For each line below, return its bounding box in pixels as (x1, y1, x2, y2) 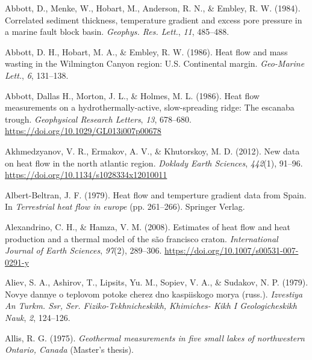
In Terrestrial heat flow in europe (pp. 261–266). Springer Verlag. (5, 200, 245, 213)
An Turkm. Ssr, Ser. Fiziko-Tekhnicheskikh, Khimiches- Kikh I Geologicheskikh (5, 299, 297, 312)
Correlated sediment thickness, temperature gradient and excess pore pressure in (5, 13, 302, 26)
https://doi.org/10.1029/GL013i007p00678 (5, 124, 161, 137)
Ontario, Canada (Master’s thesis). (5, 343, 134, 356)
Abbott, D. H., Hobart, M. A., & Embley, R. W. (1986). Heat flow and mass (5, 45, 288, 58)
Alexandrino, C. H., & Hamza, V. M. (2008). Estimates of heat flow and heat (5, 220, 291, 233)
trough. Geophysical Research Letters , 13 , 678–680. (5, 112, 192, 125)
